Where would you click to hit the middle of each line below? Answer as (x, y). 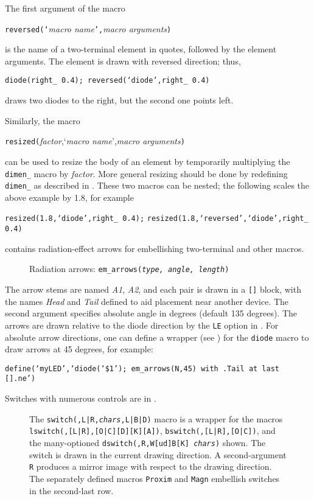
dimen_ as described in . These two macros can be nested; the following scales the (157, 185)
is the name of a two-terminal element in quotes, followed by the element (141, 49)
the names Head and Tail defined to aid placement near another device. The (147, 301)
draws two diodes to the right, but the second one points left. (119, 100)
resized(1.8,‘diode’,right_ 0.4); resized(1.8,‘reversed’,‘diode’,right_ (157, 219)
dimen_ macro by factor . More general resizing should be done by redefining (146, 173)
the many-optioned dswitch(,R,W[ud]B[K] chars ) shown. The (148, 442)
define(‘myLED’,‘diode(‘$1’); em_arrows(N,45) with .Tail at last (142, 368)
